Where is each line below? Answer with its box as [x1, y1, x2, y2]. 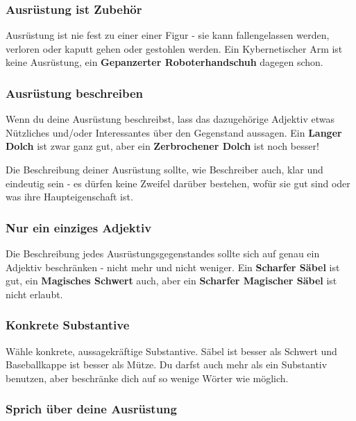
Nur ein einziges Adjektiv [6, 218, 152, 236]
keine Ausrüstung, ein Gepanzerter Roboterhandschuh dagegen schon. [6, 55, 323, 69]
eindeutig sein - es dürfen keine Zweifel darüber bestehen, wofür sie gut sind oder [6, 175, 350, 190]
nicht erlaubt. [6, 286, 63, 301]
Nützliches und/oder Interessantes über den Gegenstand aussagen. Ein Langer [6, 125, 342, 139]
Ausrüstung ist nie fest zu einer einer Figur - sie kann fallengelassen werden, [6, 28, 330, 42]
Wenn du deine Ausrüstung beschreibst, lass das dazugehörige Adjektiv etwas [6, 112, 335, 126]
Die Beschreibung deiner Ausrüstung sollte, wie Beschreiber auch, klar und [6, 162, 323, 176]
